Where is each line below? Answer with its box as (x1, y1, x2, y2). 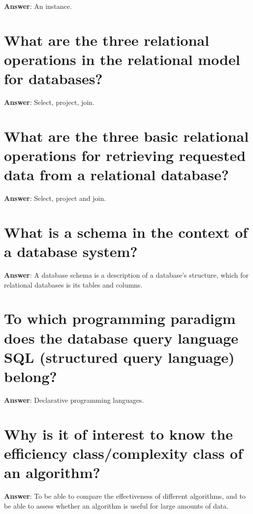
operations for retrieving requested (4, 145, 246, 165)
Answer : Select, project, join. (4, 97, 95, 107)
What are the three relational (4, 30, 209, 50)
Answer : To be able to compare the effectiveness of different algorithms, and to (4, 491, 246, 501)
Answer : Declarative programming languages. (4, 394, 144, 405)
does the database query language (4, 327, 239, 348)
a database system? (4, 241, 138, 261)
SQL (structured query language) (4, 347, 235, 367)
